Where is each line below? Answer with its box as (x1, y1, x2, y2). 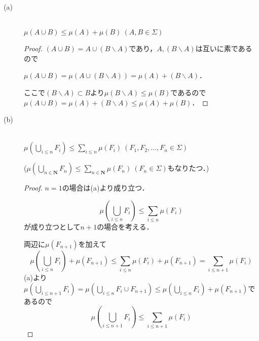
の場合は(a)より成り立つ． (62, 182, 149, 193)
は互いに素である (195, 43, 252, 54)
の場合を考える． (97, 221, 154, 232)
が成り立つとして (24, 221, 81, 232)
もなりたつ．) (167, 163, 209, 173)
